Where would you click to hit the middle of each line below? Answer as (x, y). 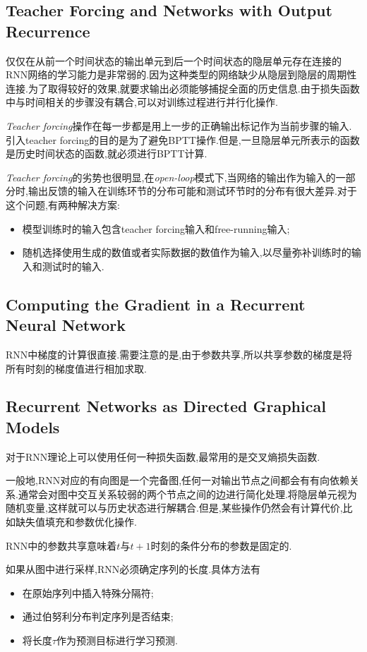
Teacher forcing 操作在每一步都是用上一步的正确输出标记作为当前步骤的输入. (179, 125)
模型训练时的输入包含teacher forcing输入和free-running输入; (156, 228)
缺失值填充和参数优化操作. (76, 522)
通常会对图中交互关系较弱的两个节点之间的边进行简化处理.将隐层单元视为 (187, 494)
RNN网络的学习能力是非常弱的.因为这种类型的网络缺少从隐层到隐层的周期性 (181, 74)
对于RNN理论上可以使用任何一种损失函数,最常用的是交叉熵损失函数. (163, 456)
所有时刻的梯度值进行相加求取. (76, 368)
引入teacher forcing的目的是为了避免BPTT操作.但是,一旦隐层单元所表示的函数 (183, 139)
